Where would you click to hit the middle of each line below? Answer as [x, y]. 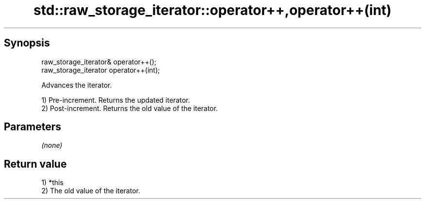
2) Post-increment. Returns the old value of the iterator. [130, 108]
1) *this [52, 183]
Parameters [33, 127]
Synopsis [27, 43]
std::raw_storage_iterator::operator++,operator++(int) [212, 10]
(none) [52, 145]
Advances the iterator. [77, 85]
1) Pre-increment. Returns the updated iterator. [116, 100]
